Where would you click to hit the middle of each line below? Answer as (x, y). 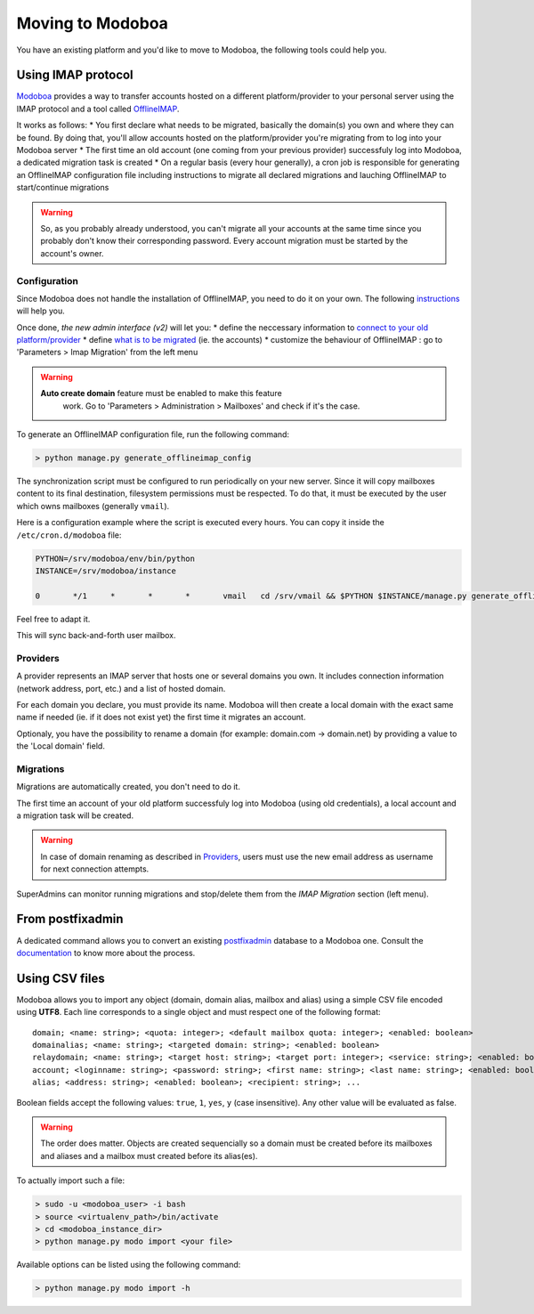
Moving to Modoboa (93, 23)
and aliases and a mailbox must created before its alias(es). (149, 1156)
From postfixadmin (70, 919)
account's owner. (72, 253)
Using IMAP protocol (75, 75)
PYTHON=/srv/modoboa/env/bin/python (115, 558)
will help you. (41, 311)
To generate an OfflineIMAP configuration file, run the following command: (153, 434)
